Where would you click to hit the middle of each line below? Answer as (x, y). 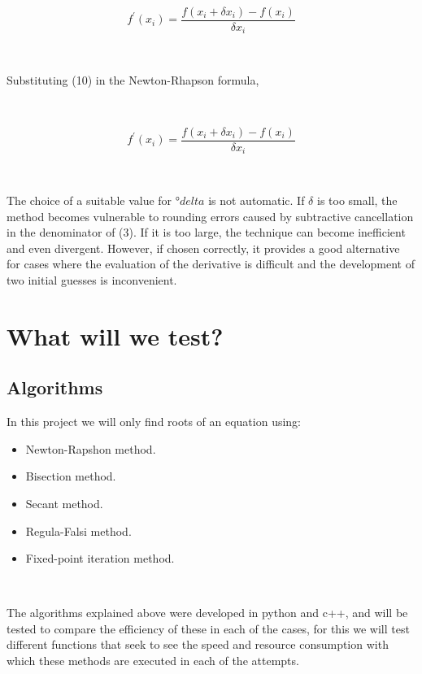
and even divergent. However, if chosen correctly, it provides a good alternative (203, 248)
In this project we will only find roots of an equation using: (154, 422)
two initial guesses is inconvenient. (92, 279)
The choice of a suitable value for (89, 200)
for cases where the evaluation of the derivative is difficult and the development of (211, 264)
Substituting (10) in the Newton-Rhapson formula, (133, 79)
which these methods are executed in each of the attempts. (153, 661)
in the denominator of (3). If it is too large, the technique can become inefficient (206, 232)
